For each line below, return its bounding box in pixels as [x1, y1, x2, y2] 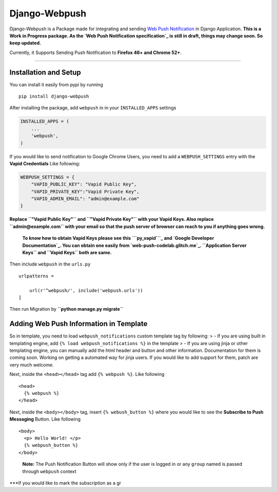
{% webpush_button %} [24, 442, 78, 448]
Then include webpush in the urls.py [9, 261, 91, 267]
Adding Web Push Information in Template [9, 319, 148, 328]
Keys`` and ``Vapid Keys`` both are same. [22, 250, 112, 256]
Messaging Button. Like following [9, 416, 81, 422]
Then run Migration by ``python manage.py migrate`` [9, 306, 124, 312]
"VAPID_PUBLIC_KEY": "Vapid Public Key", [31, 181, 137, 187]
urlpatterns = [18, 273, 54, 279]
